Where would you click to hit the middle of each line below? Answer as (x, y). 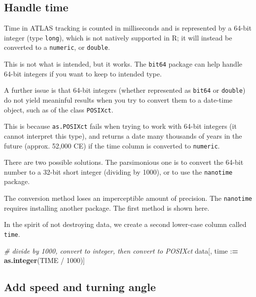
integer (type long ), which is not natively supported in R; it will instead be (118, 37)
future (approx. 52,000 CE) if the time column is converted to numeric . (112, 145)
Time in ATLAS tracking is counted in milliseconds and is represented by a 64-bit (128, 28)
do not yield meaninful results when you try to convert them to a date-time (118, 100)
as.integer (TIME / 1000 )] (44, 260)
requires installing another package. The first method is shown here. (107, 207)
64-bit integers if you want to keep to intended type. (83, 73)
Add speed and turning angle (80, 287)
